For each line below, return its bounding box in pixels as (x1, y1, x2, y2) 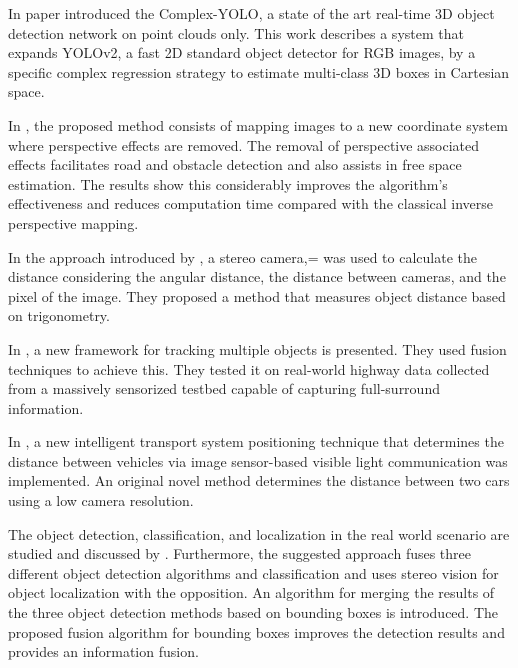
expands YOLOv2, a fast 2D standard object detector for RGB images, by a (8, 42, 476, 63)
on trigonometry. (8, 305, 110, 326)
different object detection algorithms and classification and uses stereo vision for (8, 562, 499, 583)
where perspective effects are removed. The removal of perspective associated (8, 134, 480, 155)
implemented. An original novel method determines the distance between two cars (8, 470, 510, 491)
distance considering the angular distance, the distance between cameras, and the (8, 266, 506, 287)
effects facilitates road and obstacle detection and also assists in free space (8, 154, 462, 175)
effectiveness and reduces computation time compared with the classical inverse (8, 193, 494, 214)
